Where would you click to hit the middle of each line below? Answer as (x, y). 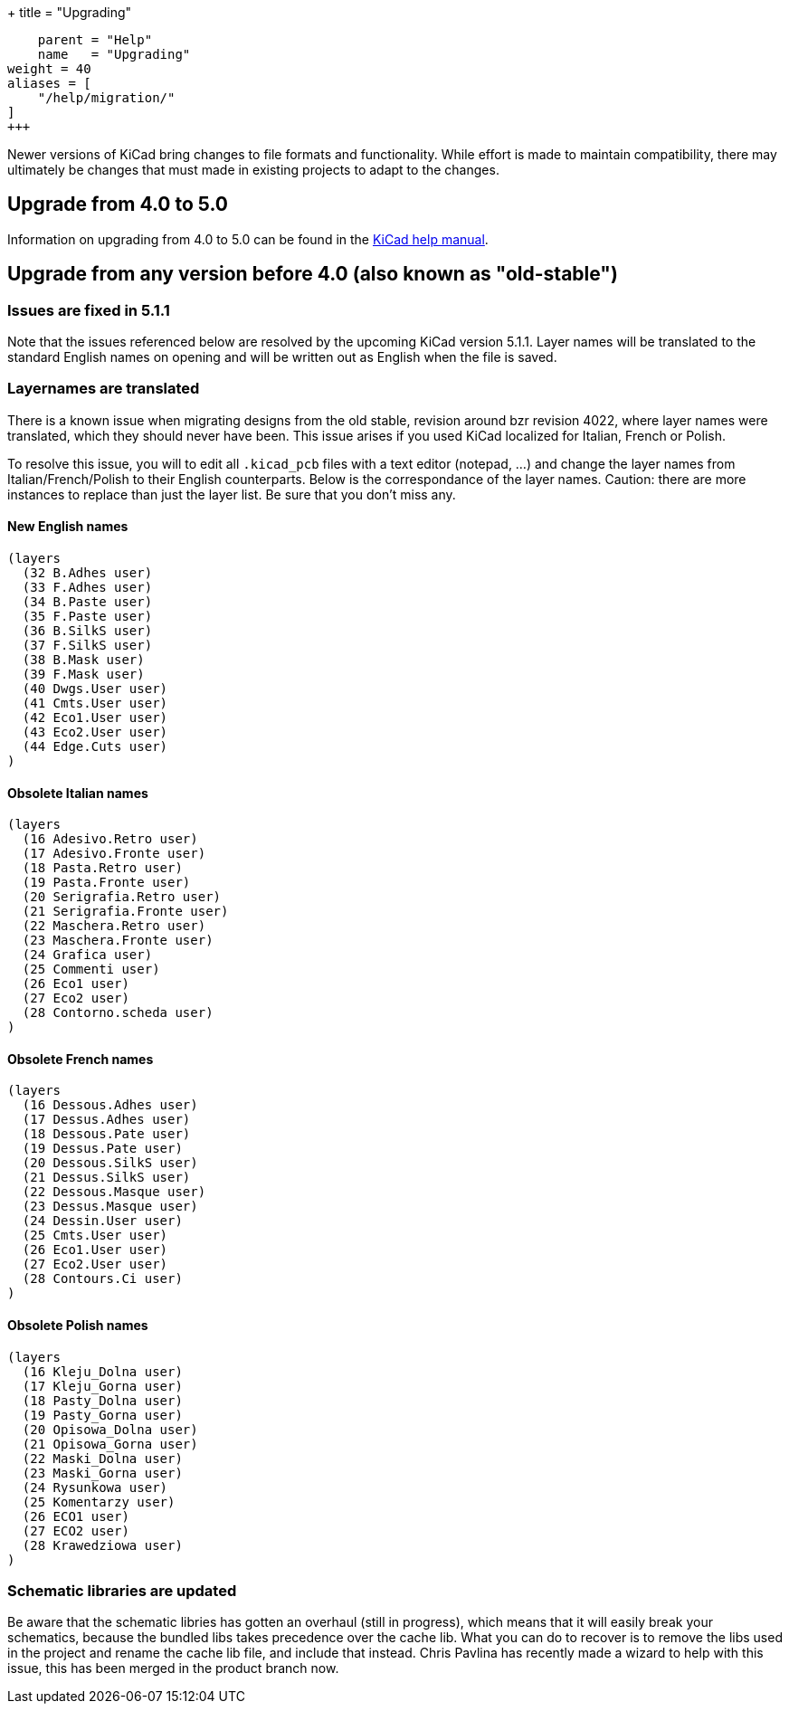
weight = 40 (49, 69)
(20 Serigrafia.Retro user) (122, 897)
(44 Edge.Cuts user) (95, 747)
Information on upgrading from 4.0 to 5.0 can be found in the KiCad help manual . (248, 239)
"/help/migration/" (106, 98)
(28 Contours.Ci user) (102, 1279)
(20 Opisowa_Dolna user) (110, 1429)
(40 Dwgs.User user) (95, 689)
